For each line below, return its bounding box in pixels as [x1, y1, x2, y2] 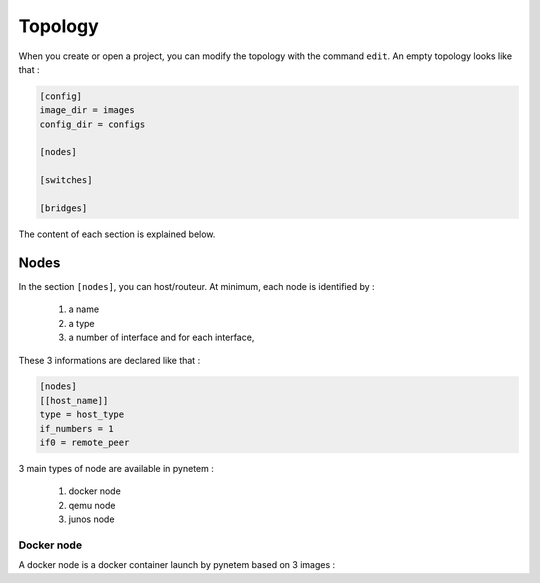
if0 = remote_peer [39, 437, 130, 449]
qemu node [68, 499, 116, 511]
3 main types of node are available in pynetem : [18, 463, 215, 475]
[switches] [39, 175, 93, 186]
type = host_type [39, 409, 125, 420]
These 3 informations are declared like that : [18, 354, 201, 366]
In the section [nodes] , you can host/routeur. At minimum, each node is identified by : [18, 280, 375, 292]
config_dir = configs [39, 118, 146, 130]
